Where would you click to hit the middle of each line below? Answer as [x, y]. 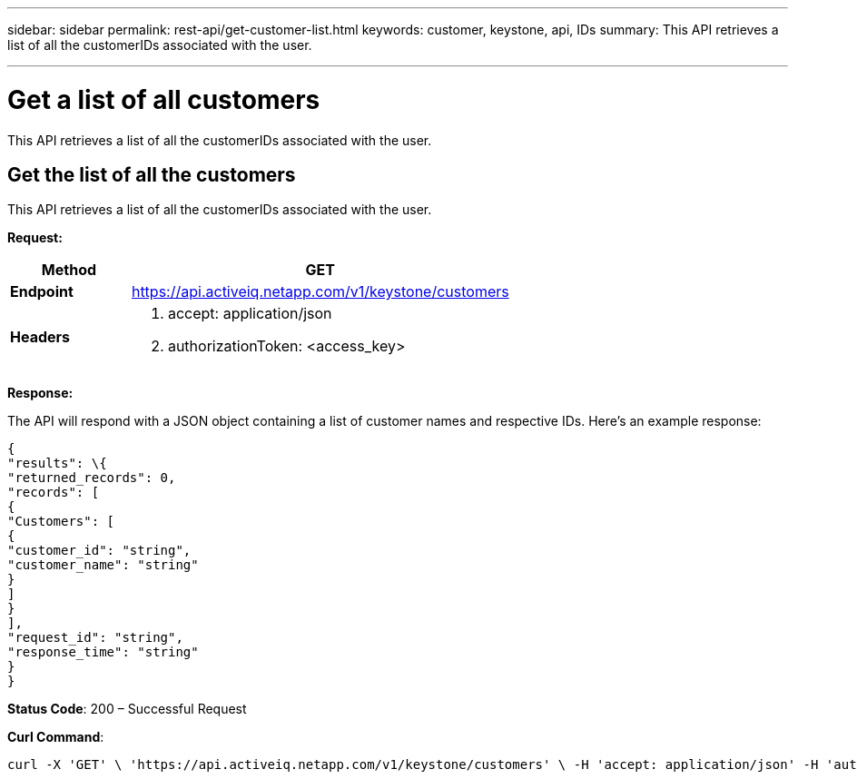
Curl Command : [56, 737]
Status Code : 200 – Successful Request [127, 709]
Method [69, 270]
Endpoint [42, 292]
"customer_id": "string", [99, 551]
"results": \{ [57, 463]
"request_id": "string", [95, 638]
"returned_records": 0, [92, 478]
